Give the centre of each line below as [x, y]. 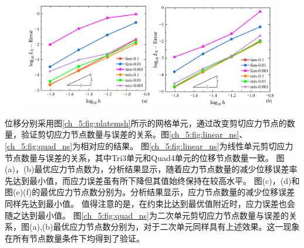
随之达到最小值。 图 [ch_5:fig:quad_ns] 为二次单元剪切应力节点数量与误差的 [147, 215]
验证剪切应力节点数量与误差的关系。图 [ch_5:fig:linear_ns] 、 [134, 134]
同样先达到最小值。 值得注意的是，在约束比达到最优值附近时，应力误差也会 [150, 203]
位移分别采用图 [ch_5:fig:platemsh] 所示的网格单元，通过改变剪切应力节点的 [146, 123]
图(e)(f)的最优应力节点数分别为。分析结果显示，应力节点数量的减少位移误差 [150, 192]
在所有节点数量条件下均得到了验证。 [75, 238]
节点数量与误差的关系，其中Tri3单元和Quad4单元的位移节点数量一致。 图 [145, 157]
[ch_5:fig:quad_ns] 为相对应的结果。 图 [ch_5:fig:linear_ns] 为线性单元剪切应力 [149, 146]
